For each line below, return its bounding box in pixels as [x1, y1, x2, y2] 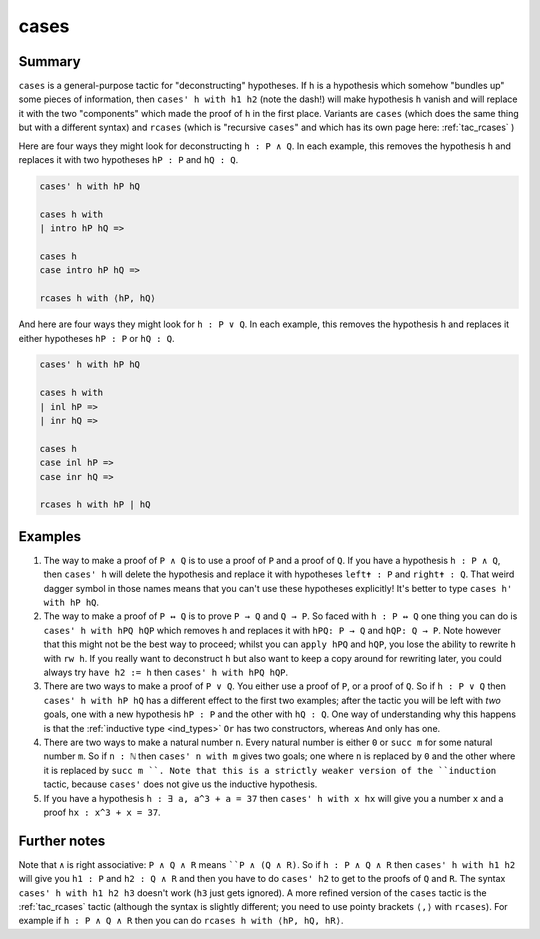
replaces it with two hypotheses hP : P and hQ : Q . [18, 154, 239, 166]
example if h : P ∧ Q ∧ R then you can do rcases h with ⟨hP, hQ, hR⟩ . [18, 915, 344, 927]
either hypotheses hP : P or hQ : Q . [18, 332, 175, 344]
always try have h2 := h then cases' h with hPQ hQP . [43, 666, 289, 679]
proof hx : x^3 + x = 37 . [43, 806, 161, 818]
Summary [18, 53, 81, 70]
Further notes [18, 832, 106, 849]
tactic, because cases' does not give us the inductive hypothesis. [43, 778, 318, 790]
